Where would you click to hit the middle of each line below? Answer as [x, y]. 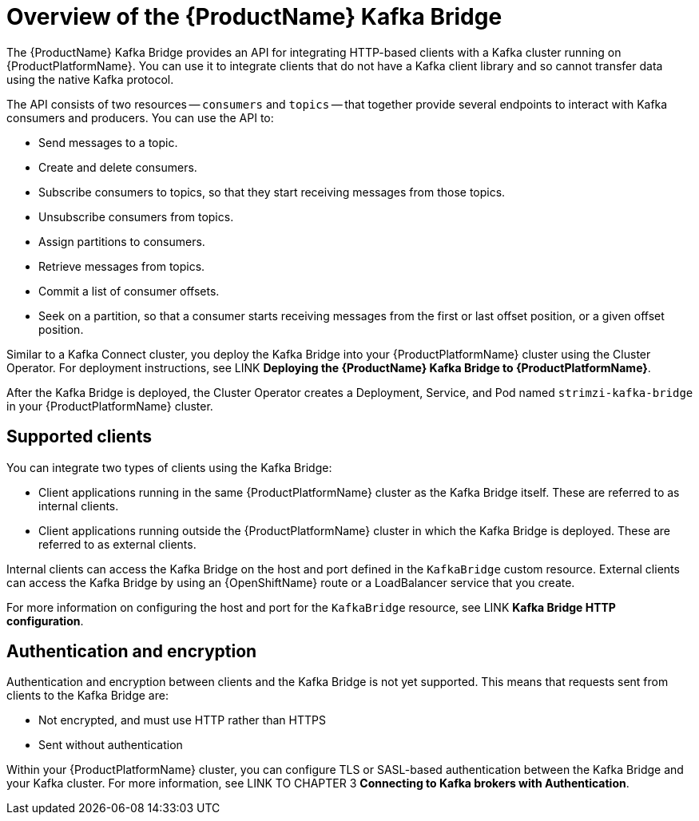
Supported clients [79, 437]
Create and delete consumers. [118, 167]
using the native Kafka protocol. [90, 79]
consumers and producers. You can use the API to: [140, 117]
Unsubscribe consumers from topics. [136, 216]
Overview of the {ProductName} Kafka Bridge [254, 17]
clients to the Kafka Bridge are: [87, 696]
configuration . [45, 621]
